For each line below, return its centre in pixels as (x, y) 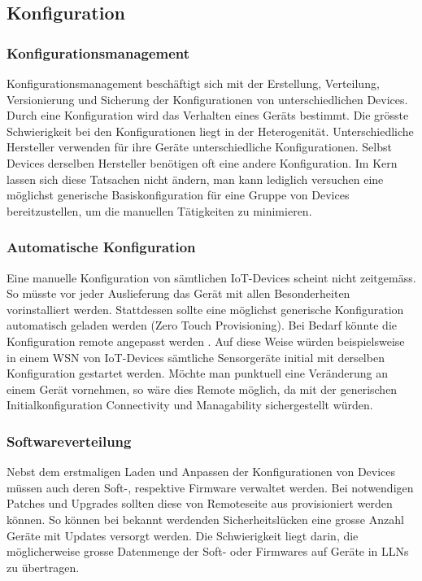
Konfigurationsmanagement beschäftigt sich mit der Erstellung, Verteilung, (193, 83)
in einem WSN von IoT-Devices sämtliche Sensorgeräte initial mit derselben (196, 357)
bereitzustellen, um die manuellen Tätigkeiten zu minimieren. (159, 210)
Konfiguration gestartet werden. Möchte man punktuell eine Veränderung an (197, 373)
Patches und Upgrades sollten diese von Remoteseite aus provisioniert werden (200, 503)
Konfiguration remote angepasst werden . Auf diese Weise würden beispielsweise (206, 341)
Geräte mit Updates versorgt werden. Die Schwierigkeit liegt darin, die (183, 535)
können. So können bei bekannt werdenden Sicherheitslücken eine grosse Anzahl (205, 519)
